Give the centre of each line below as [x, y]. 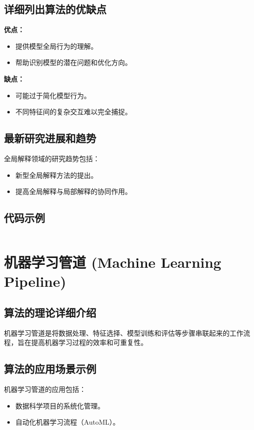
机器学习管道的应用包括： [45, 389]
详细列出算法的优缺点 [55, 9]
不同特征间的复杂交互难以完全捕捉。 [74, 112]
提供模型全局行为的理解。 [56, 46]
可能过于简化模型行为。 [53, 95]
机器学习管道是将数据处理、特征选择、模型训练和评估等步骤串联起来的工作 [124, 333]
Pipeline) [35, 281]
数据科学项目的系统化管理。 [60, 405]
